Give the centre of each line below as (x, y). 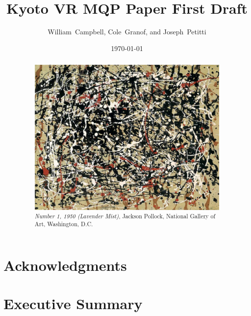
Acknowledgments (65, 265)
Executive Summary (73, 303)
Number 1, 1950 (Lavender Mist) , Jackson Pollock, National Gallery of (125, 216)
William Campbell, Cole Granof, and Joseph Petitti (127, 32)
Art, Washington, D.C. (64, 224)
